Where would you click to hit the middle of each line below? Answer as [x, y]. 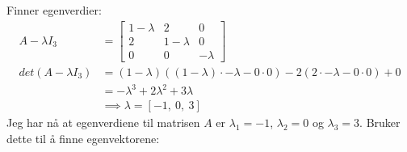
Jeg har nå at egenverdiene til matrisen [103, 122]
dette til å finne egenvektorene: [83, 138]
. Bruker [380, 122]
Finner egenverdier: [54, 10]
